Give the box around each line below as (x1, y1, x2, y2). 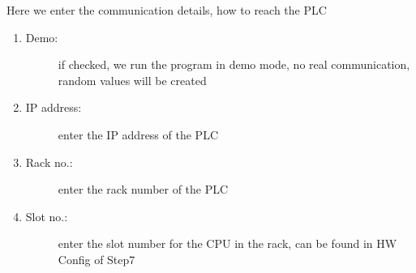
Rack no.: (25, 153, 73, 170)
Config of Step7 (58, 250, 135, 267)
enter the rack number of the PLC (58, 181, 229, 198)
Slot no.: (25, 207, 68, 224)
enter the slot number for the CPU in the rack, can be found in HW (58, 235, 397, 252)
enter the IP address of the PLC (58, 126, 218, 143)
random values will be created (58, 71, 207, 88)
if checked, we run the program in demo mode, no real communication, (58, 56, 410, 73)
